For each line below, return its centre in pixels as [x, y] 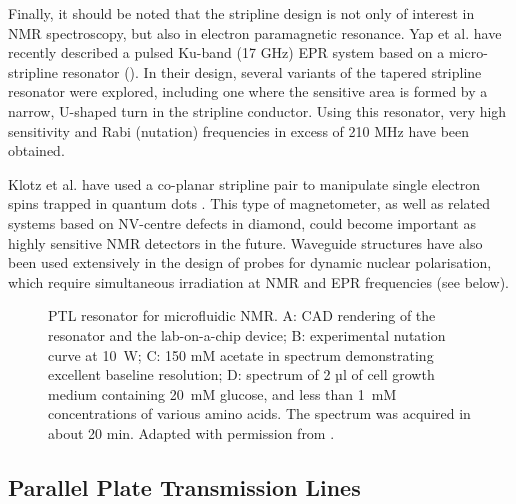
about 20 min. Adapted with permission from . [191, 432]
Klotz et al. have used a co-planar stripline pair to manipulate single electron [244, 183]
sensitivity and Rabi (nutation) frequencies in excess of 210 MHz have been [239, 130]
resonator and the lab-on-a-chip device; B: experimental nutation [247, 334]
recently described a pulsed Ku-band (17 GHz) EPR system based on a [226, 52]
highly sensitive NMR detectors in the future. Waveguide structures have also [245, 242]
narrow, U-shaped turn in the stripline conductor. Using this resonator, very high [257, 110]
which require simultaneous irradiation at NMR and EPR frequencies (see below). [259, 281]
